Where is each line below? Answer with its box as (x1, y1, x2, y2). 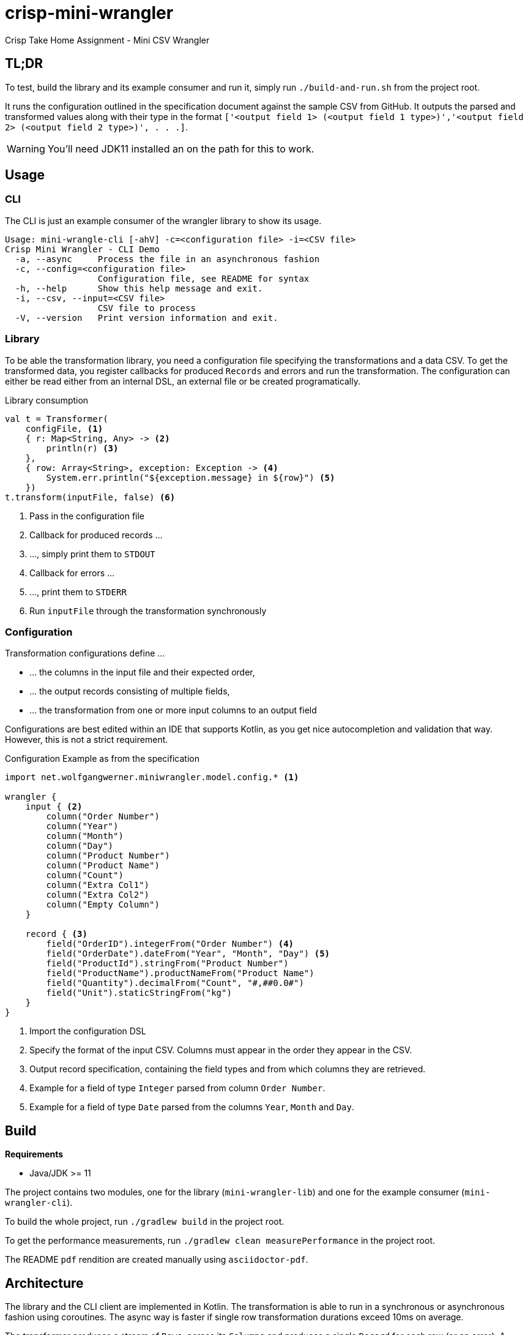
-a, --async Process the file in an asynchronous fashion (15, 254, 320, 264)
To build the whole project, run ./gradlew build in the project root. (5, 1216, 284, 1227)
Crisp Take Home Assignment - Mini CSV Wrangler (5, 34, 210, 45)
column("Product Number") (46, 851, 170, 861)
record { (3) (25, 929, 87, 939)
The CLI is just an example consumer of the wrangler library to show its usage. (5, 215, 322, 226)
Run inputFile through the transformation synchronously (29, 605, 267, 616)
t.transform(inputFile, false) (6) (5, 492, 176, 502)
